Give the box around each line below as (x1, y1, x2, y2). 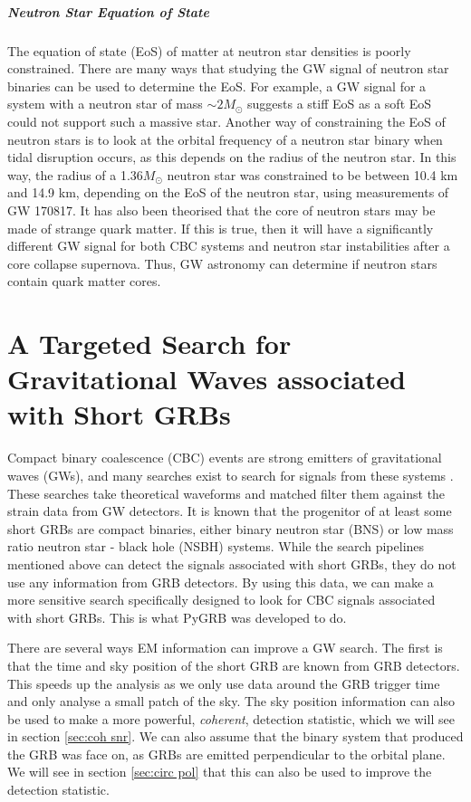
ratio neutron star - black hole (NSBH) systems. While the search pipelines (7, 537, 425, 556)
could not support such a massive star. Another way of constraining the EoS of (7, 111, 446, 130)
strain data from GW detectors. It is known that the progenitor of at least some (7, 501, 452, 520)
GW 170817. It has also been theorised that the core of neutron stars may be (7, 200, 436, 219)
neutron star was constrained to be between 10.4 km (167, 165, 458, 184)
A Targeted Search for (7, 325, 292, 362)
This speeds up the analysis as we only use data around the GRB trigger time (7, 673, 440, 692)
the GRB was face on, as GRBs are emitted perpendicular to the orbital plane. (7, 744, 446, 763)
